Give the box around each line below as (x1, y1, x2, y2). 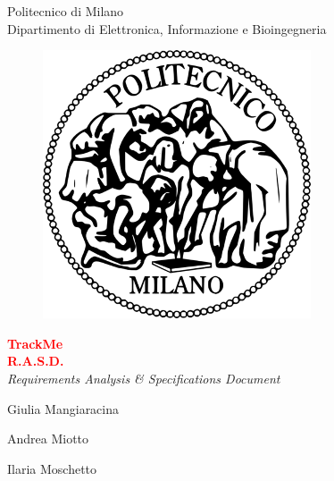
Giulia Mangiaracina (7, 399, 120, 418)
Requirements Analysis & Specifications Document (7, 368, 280, 387)
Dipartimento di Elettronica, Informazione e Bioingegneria (7, 19, 327, 38)
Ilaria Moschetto (7, 459, 97, 477)
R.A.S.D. (7, 351, 64, 370)
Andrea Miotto (7, 429, 89, 448)
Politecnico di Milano (7, 2, 124, 20)
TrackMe (7, 333, 63, 352)
